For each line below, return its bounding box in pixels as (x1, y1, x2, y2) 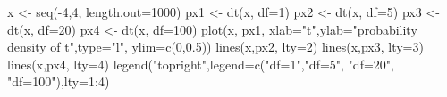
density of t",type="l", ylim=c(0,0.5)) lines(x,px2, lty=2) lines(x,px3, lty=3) (7, 37, 424, 56)
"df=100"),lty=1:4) (7, 72, 110, 91)
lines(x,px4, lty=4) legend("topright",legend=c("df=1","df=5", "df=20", (7, 54, 394, 73)
